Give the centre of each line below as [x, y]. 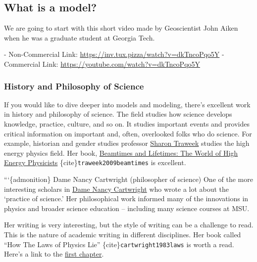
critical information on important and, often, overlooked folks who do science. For [128, 133]
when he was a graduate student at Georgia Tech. [79, 37]
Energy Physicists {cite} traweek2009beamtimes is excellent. [95, 162]
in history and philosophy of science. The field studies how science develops [118, 114]
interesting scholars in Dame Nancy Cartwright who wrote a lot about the [117, 189]
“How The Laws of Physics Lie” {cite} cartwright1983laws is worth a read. [119, 244]
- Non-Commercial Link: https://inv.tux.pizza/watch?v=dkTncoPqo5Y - [114, 54]
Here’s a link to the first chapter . [54, 254]
